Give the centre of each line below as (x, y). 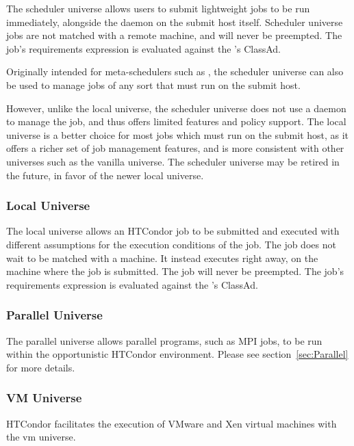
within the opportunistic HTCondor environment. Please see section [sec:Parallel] (177, 354)
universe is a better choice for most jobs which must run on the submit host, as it (178, 134)
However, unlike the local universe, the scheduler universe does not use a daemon (176, 108)
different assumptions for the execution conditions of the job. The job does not (171, 244)
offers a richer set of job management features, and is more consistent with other (175, 148)
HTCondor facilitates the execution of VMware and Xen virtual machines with (172, 423)
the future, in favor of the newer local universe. (105, 175)
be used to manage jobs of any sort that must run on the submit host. (153, 84)
